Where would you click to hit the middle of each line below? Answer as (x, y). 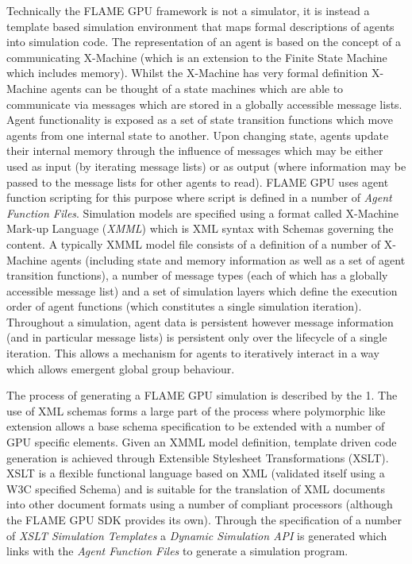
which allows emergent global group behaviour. (121, 368)
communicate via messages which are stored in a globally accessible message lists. (204, 104)
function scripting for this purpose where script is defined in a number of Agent (199, 197)
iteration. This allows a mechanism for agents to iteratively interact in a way (193, 353)
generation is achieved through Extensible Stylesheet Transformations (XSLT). (198, 457)
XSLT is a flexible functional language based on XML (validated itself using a (196, 473)
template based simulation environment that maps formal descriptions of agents (200, 26)
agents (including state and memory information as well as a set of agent (228, 259)
